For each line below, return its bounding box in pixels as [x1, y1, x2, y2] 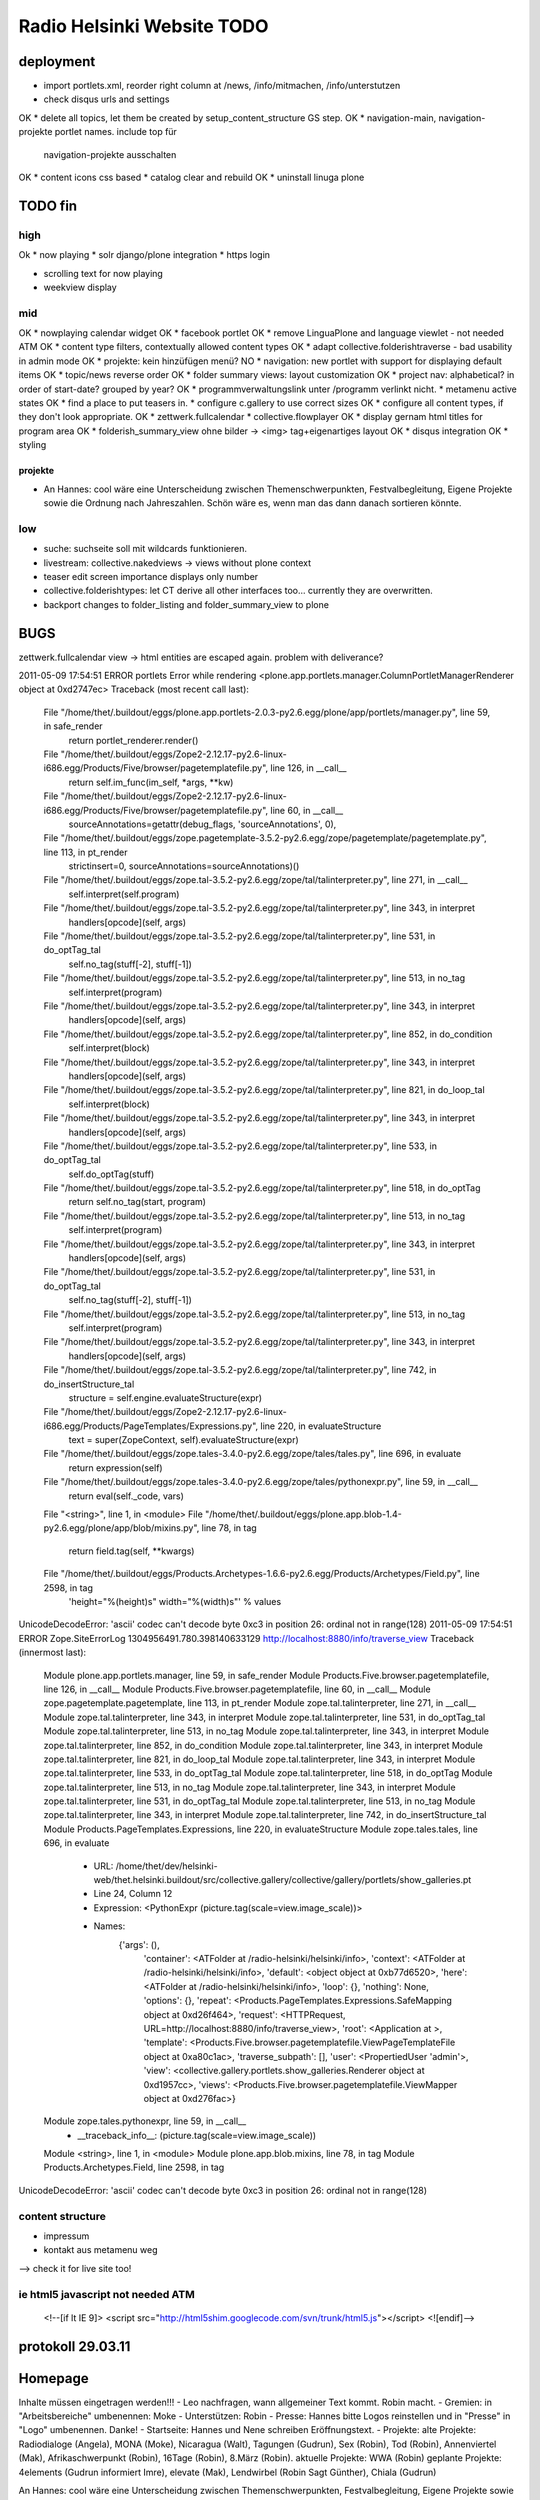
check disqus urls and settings [43, 93, 170, 105]
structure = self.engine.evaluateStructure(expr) [68, 1391, 263, 1404]
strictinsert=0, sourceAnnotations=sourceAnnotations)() [68, 860, 300, 872]
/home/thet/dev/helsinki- [115, 1860, 219, 1872]
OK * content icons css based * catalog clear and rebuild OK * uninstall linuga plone [18, 171, 365, 184]
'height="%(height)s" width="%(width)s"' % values [68, 1596, 282, 1607]
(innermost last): [18, 1646, 87, 1659]
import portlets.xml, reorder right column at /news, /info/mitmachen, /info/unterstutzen [43, 80, 401, 92]
